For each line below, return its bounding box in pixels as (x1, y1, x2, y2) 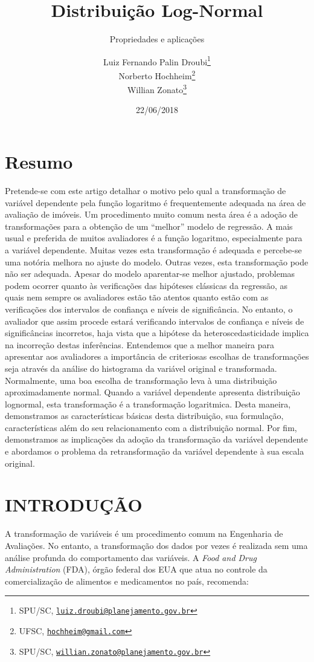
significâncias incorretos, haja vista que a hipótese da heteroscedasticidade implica (5, 326, 309, 339)
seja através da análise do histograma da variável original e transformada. (5, 362, 277, 374)
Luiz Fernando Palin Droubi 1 (103, 53, 211, 68)
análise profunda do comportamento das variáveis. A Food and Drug (5, 551, 257, 563)
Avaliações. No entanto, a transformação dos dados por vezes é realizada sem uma (5, 539, 308, 551)
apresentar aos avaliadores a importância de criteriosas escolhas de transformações (5, 350, 309, 363)
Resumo (5, 149, 73, 174)
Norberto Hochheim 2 (118, 67, 196, 82)
